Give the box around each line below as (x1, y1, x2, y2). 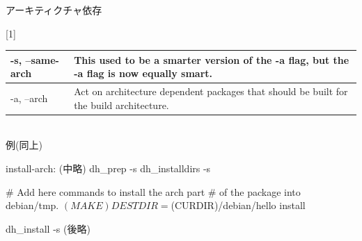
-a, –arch (10, 90, 48, 105)
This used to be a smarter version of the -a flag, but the (74, 52, 349, 67)
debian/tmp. (6, 198, 59, 213)
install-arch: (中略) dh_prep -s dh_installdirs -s (6, 161, 211, 175)
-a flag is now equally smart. (74, 66, 212, 81)
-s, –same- (10, 52, 59, 67)
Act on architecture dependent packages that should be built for (74, 84, 348, 99)
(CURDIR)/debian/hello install (171, 198, 306, 213)
